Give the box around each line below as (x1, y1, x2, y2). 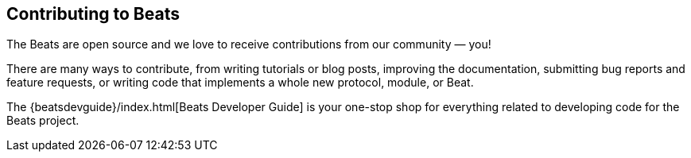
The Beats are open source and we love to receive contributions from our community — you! (6, 37, 491, 52)
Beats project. (6, 114, 80, 128)
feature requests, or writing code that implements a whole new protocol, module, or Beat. (6, 75, 474, 90)
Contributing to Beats (6, 4, 180, 24)
